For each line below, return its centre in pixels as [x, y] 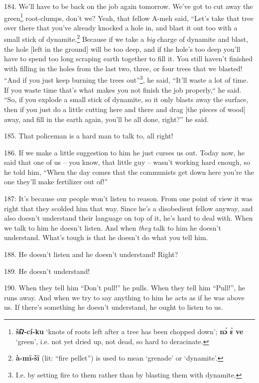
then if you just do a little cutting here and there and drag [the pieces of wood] [125, 109]
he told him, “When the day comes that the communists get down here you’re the [129, 172]
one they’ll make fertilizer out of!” [56, 182]
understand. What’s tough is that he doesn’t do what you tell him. [106, 237]
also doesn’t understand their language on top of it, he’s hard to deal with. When [129, 218]
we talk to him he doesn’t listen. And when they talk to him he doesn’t [113, 227]
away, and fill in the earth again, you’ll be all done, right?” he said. [107, 119]
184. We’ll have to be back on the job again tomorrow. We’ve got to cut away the [129, 6]
